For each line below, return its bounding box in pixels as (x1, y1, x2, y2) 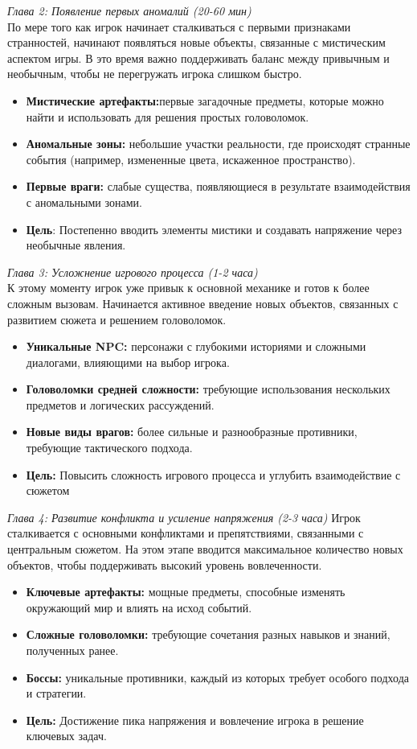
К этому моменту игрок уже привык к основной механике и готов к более (7, 279, 370, 296)
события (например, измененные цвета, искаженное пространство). (26, 150, 356, 167)
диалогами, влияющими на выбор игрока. (26, 353, 230, 370)
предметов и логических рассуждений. (26, 396, 215, 413)
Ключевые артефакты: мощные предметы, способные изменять (26, 583, 345, 600)
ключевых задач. (26, 727, 107, 744)
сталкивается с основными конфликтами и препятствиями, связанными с (7, 525, 364, 541)
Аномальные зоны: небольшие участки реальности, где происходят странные (26, 135, 411, 152)
